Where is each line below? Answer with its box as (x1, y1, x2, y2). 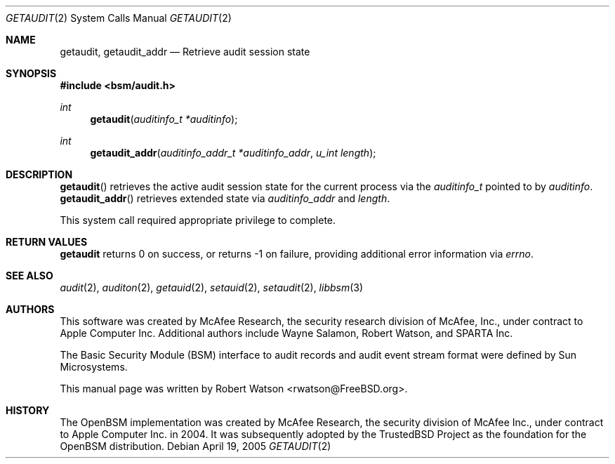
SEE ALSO (6, 270, 53, 281)
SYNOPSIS (6, 67, 57, 79)
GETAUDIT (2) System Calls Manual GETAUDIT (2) (6, 12, 232, 24)
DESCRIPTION (6, 168, 73, 180)
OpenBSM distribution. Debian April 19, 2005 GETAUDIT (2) (60, 440, 331, 452)
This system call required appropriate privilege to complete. (60, 214, 336, 226)
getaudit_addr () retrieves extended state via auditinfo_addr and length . (60, 192, 390, 204)
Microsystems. (60, 361, 128, 373)
